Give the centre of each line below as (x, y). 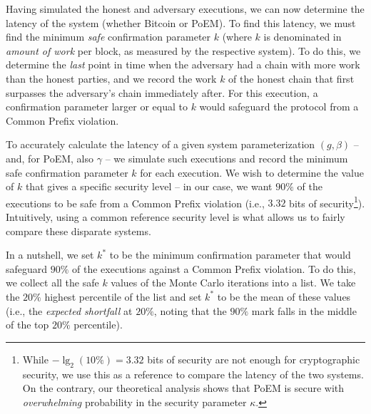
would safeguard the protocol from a (279, 107)
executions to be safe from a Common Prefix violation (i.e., (135, 203)
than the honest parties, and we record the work (111, 78)
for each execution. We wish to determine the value (252, 172)
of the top (27, 325)
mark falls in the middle (304, 310)
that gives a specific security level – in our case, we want (149, 186)
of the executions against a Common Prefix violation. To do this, (214, 268)
